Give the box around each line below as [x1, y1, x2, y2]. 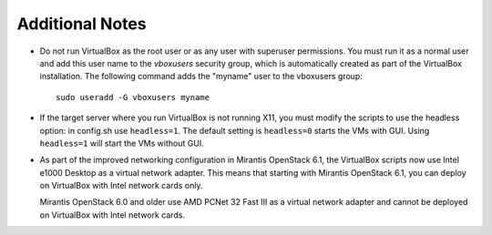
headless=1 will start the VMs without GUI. [39, 138, 204, 148]
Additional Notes [16, 14, 147, 34]
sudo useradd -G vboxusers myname [56, 92, 210, 102]
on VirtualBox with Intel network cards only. [39, 180, 203, 191]
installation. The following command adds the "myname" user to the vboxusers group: [39, 71, 364, 82]
